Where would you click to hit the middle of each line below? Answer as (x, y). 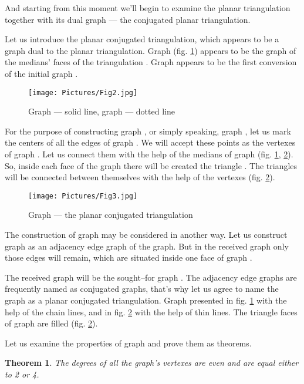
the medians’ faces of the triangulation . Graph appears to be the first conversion (151, 62)
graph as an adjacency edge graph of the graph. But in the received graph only (147, 246)
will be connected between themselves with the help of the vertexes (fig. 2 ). (140, 177)
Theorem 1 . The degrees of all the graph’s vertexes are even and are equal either (152, 363)
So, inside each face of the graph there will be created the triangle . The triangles (151, 165)
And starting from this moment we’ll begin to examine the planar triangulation (148, 8)
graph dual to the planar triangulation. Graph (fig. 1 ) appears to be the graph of (151, 50)
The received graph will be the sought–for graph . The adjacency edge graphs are (151, 277)
